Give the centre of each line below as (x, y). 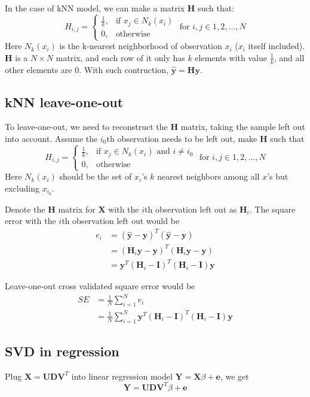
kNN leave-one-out (64, 101)
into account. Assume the (51, 138)
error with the (30, 221)
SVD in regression (62, 351)
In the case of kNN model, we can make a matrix (95, 8)
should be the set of (96, 176)
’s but (278, 176)
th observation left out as (191, 209)
